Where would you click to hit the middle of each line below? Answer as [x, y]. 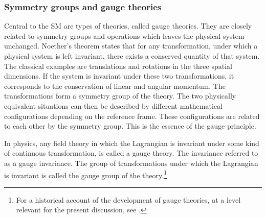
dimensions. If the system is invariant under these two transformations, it [119, 76]
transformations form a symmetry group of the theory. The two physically [120, 96]
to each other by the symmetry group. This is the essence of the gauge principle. [130, 126]
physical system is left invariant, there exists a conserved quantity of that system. [132, 56]
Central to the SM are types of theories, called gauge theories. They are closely [128, 26]
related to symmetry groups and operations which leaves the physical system [124, 35]
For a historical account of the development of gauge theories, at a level [128, 199]
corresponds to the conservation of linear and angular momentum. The [115, 86]
